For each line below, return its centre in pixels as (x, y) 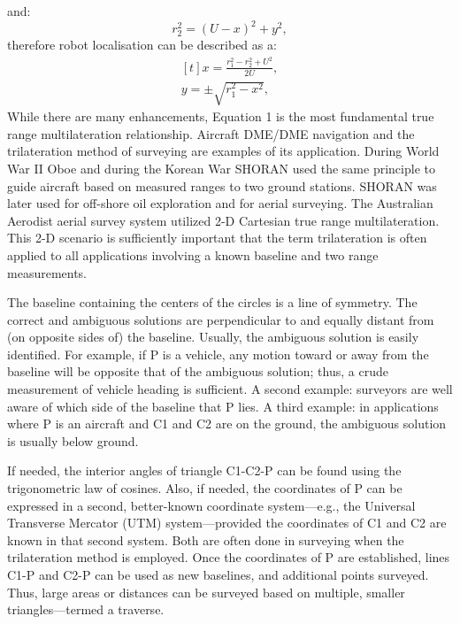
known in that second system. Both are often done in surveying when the (206, 539)
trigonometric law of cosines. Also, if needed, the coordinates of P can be (205, 488)
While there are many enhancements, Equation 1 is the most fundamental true (221, 116)
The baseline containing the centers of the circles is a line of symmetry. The (212, 302)
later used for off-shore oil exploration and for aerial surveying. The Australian (220, 203)
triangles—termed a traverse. (86, 609)
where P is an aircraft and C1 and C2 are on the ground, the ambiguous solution (227, 424)
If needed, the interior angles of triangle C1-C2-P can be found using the (204, 470)
